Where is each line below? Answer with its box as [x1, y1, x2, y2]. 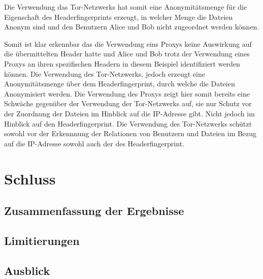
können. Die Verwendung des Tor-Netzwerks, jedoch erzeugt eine [4, 68, 205, 79]
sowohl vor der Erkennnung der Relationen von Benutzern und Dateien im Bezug [4, 128, 257, 139]
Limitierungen [4, 232, 80, 248]
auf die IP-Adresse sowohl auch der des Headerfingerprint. [4, 138, 184, 148]
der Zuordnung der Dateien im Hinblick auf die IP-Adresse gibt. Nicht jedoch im [4, 108, 255, 118]
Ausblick [4, 262, 50, 278]
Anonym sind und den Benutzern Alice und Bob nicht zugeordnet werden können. [4, 21, 259, 32]
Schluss [4, 168, 56, 189]
